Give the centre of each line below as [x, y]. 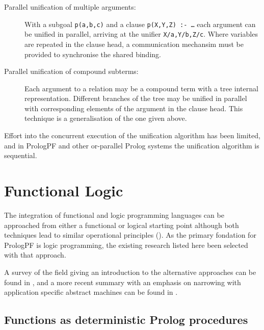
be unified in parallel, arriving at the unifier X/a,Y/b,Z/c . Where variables [141, 34]
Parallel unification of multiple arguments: [70, 7]
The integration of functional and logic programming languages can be [114, 214]
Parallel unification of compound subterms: [71, 71]
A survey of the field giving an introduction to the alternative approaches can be [130, 272]
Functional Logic [64, 191]
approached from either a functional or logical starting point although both [122, 225]
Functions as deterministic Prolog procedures [126, 320]
